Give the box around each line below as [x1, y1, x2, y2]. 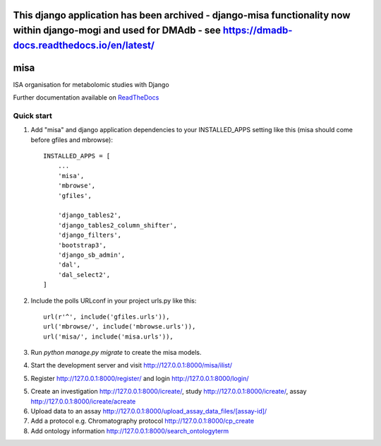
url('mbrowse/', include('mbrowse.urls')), [43, 322, 196, 331]
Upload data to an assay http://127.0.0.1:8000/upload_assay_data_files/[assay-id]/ [30, 407, 267, 416]
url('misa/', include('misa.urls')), [43, 332, 174, 341]
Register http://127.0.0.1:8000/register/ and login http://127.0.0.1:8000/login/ [30, 374, 250, 382]
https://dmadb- [222, 25, 293, 37]
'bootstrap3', [57, 241, 107, 249]
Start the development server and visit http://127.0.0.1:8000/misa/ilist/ [30, 361, 233, 370]
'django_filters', [57, 231, 122, 240]
